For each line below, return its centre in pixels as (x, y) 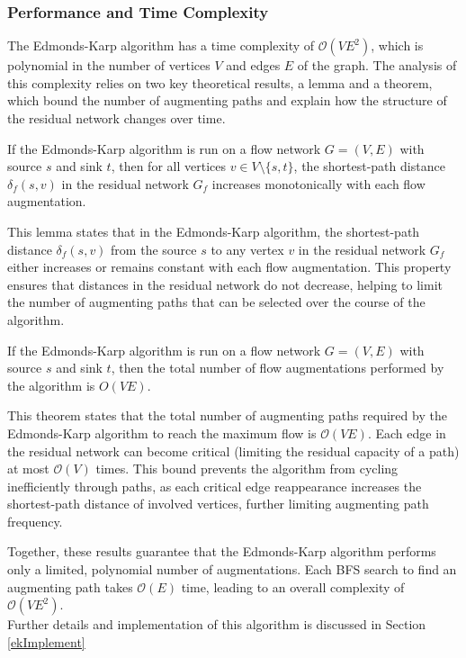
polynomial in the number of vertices (109, 65)
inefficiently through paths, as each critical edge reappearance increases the (215, 486)
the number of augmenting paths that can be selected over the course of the (216, 302)
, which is (397, 45)
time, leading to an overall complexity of (293, 586)
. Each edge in (407, 433)
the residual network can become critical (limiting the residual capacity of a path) (233, 451)
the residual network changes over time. (116, 118)
